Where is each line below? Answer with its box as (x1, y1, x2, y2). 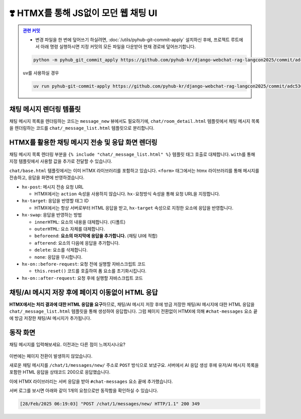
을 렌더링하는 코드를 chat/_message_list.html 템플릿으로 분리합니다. (9, 125, 155, 131)
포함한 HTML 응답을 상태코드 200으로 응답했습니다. (9, 369, 110, 375)
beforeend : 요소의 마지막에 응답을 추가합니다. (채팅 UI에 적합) (34, 233, 158, 239)
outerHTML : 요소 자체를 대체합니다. (34, 226, 105, 232)
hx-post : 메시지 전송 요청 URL (22, 183, 84, 190)
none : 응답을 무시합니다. (34, 254, 83, 260)
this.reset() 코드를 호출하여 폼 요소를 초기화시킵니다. (34, 268, 146, 274)
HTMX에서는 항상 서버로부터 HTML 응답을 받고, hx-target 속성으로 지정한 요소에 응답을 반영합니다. (34, 204, 233, 211)
